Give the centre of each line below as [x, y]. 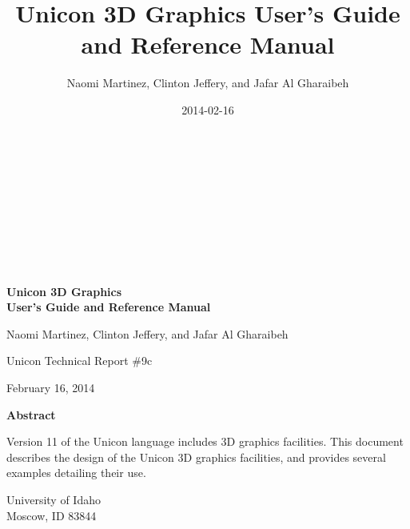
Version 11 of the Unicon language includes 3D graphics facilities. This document [205, 441]
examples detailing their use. [76, 473]
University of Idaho [54, 499]
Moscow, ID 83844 [52, 515]
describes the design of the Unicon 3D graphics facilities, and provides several [196, 457]
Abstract [31, 414]
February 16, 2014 [51, 388]
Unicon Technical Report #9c [80, 361]
